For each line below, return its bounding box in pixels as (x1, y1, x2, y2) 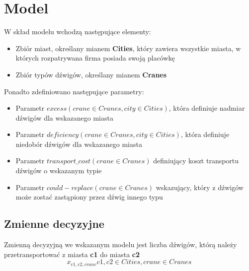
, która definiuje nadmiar (168, 103, 245, 113)
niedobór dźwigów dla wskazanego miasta (15, 138, 142, 149)
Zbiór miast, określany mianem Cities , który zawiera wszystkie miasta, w (15, 43, 241, 53)
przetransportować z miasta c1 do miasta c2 (4, 249, 140, 259)
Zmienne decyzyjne (4, 216, 104, 231)
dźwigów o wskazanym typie (15, 165, 102, 176)
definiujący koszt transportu (153, 155, 239, 166)
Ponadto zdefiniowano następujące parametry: (4, 86, 144, 96)
